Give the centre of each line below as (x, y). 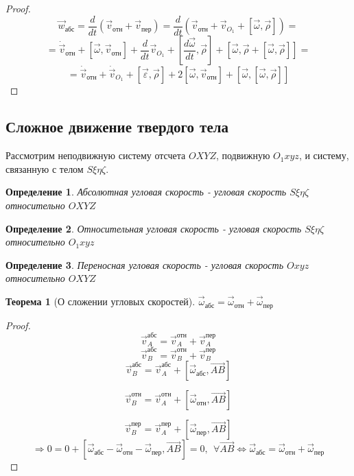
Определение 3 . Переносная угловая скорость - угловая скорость (145, 264)
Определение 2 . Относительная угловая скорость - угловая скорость (154, 228)
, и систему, (324, 155)
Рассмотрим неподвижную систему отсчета (96, 155)
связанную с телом (45, 168)
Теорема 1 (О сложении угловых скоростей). (101, 301)
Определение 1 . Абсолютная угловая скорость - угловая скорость (146, 192)
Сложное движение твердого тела (117, 127)
